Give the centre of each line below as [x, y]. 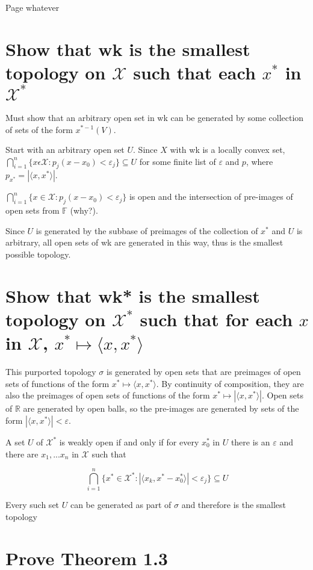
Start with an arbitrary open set [65, 150]
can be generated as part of [121, 505]
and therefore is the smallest [234, 505]
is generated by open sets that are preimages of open [204, 372]
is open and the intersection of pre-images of [211, 197]
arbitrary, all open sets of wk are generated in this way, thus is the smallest [144, 242]
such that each [194, 72]
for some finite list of [178, 161]
